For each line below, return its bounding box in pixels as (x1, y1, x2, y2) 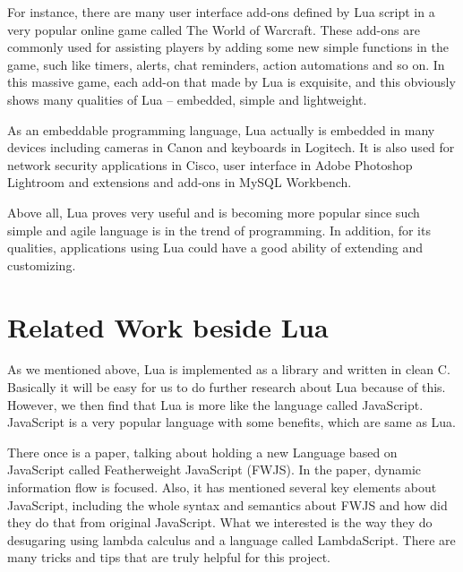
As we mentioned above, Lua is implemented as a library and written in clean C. (7, 360, 450, 379)
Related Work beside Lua (7, 308, 329, 345)
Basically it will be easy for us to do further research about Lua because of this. (7, 378, 446, 397)
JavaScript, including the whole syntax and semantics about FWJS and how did (7, 495, 448, 514)
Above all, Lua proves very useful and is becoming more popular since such (7, 202, 420, 221)
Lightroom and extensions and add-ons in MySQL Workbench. (7, 173, 352, 192)
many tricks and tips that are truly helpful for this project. (7, 548, 330, 567)
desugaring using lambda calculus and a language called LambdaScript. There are (7, 530, 456, 549)
